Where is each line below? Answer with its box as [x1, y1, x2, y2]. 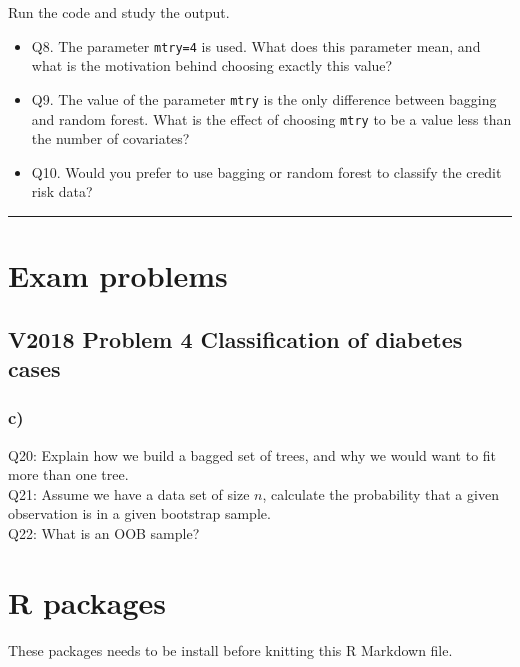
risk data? [31, 181, 93, 202]
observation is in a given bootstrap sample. [8, 503, 271, 524]
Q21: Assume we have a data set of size [8, 483, 250, 504]
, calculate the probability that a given [262, 483, 499, 504]
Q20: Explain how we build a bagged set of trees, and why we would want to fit [8, 444, 497, 465]
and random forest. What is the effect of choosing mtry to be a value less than [31, 108, 512, 129]
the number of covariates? [31, 128, 190, 149]
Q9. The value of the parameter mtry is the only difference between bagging [31, 88, 497, 109]
